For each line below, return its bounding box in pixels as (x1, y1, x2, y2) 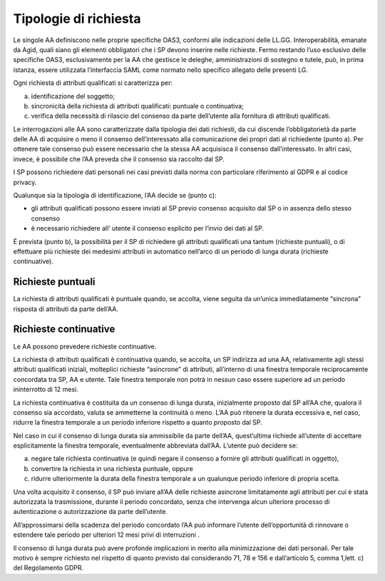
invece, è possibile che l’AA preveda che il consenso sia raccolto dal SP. (13, 154, 225, 163)
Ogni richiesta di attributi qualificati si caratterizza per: (13, 79, 173, 87)
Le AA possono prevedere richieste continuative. (13, 342, 157, 350)
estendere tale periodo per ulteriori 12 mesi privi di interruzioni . (13, 530, 200, 539)
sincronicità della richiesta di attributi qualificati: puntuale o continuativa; (31, 101, 244, 110)
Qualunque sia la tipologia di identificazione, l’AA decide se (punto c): (13, 191, 217, 200)
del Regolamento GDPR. (13, 564, 84, 572)
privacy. (13, 178, 37, 186)
